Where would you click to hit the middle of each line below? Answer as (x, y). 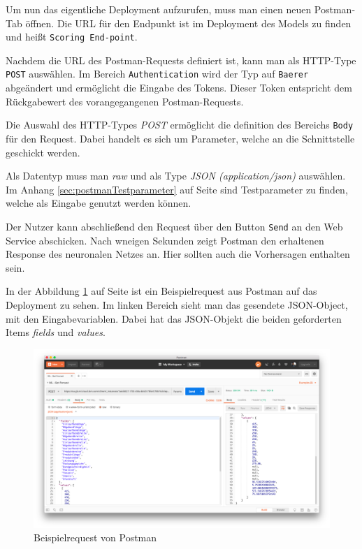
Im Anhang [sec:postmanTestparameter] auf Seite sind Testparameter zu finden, (177, 189)
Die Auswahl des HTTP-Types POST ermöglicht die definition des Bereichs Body (180, 125)
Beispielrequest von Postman (95, 537)
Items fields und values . (56, 332)
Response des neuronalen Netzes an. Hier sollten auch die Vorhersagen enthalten (178, 254)
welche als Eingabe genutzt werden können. (99, 203)
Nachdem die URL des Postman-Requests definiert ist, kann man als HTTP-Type (181, 60)
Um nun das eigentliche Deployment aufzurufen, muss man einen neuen (159, 9)
